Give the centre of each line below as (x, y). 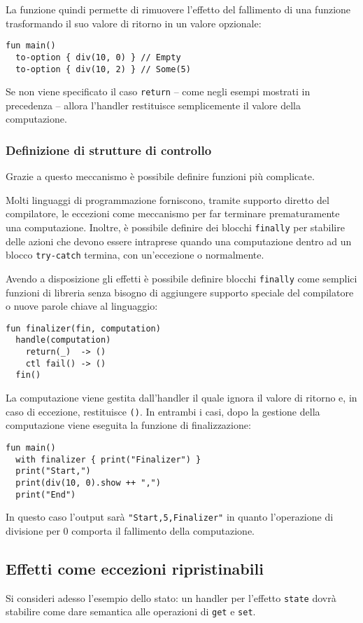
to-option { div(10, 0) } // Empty (98, 57)
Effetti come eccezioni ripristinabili (135, 568)
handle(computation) (63, 340)
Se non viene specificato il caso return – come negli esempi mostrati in (158, 91)
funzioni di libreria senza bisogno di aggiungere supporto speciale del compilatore (180, 292)
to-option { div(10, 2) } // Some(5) (103, 69)
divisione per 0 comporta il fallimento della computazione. (130, 530)
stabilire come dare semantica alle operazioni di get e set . (131, 611)
